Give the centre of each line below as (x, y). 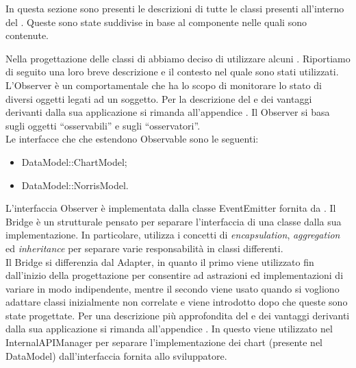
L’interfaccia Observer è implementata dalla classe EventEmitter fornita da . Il (171, 208)
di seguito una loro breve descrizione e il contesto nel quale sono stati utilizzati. (172, 72)
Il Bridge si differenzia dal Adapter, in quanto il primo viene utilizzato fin (160, 261)
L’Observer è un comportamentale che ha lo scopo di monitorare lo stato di (164, 85)
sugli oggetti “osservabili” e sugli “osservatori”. (103, 125)
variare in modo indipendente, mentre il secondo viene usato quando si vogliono (173, 288)
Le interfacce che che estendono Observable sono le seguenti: (132, 139)
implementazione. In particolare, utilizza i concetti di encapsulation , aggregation (173, 235)
